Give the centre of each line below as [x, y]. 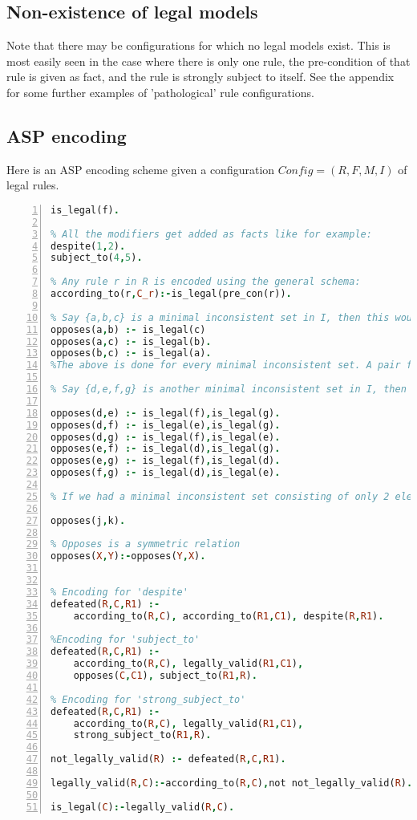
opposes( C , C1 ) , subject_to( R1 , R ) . [165, 676]
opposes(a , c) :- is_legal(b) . [131, 341]
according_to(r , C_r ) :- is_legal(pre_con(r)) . [171, 294]
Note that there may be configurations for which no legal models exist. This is [198, 45]
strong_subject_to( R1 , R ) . [142, 735]
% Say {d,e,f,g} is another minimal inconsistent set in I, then [229, 390]
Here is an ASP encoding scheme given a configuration [141, 169]
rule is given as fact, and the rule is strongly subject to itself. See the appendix [200, 77]
